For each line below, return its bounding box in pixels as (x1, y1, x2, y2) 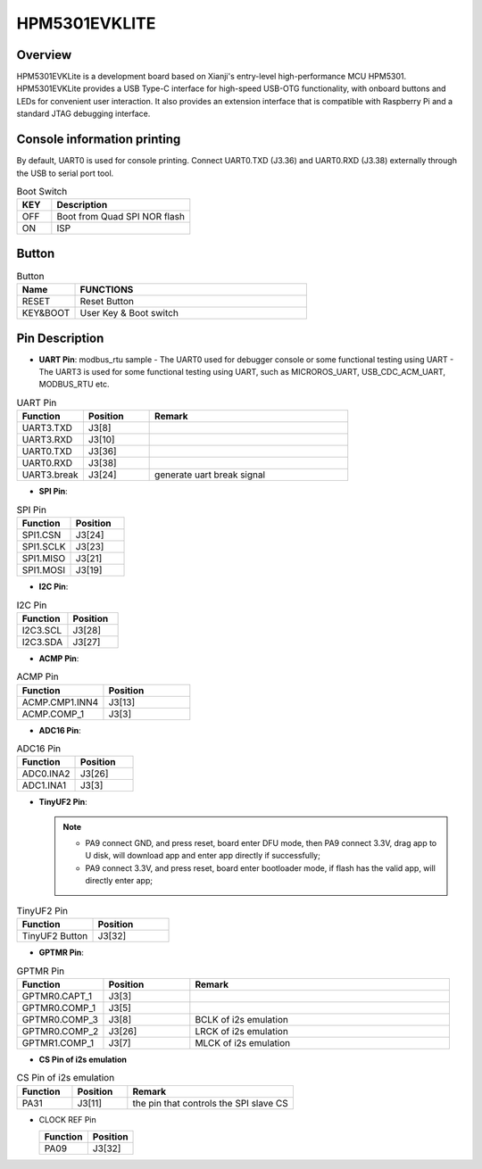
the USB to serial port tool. (16, 168, 114, 178)
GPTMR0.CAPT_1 (21, 990, 93, 1002)
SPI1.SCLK (21, 541, 66, 553)
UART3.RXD (21, 434, 73, 446)
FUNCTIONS (79, 284, 134, 296)
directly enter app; (85, 875, 154, 886)
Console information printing (16, 132, 181, 147)
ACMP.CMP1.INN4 (21, 696, 99, 709)
